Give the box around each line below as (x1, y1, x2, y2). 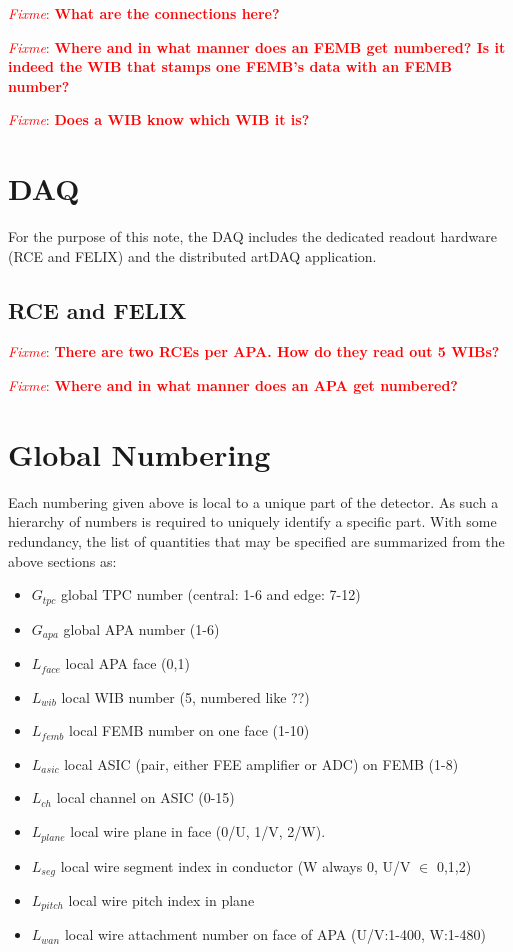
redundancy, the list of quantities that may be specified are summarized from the (8, 530, 505, 551)
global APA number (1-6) (63, 618, 220, 639)
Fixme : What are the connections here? (8, 3, 280, 23)
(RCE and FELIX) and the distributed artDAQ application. (8, 245, 377, 266)
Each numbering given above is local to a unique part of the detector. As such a (8, 491, 499, 512)
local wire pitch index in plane (68, 889, 255, 910)
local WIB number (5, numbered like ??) (61, 686, 310, 707)
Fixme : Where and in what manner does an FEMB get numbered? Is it (8, 36, 506, 57)
